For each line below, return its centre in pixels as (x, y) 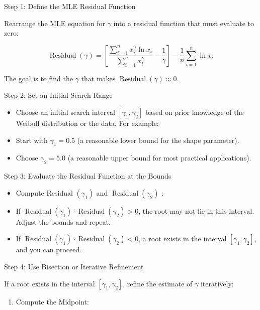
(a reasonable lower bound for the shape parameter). (158, 140)
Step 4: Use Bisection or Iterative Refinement (74, 266)
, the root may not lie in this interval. (196, 210)
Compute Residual (44, 192)
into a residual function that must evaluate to (184, 23)
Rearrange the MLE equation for (55, 23)
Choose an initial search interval (65, 112)
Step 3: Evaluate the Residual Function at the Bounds (88, 176)
